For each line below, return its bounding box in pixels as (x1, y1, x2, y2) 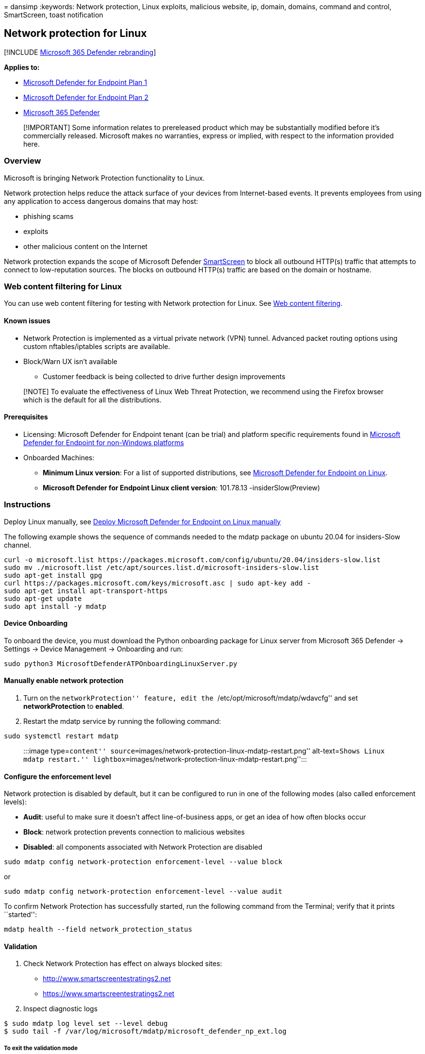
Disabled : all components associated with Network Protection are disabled (23, 843, 263, 852)
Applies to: (4, 63, 40, 71)
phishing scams (23, 212, 74, 220)
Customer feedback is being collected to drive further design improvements (43, 372, 286, 381)
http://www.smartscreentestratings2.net (43, 974, 171, 983)
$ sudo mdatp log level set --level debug (4, 1020, 168, 1028)
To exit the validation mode (4, 1044, 78, 1052)
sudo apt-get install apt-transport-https (4, 586, 168, 595)
